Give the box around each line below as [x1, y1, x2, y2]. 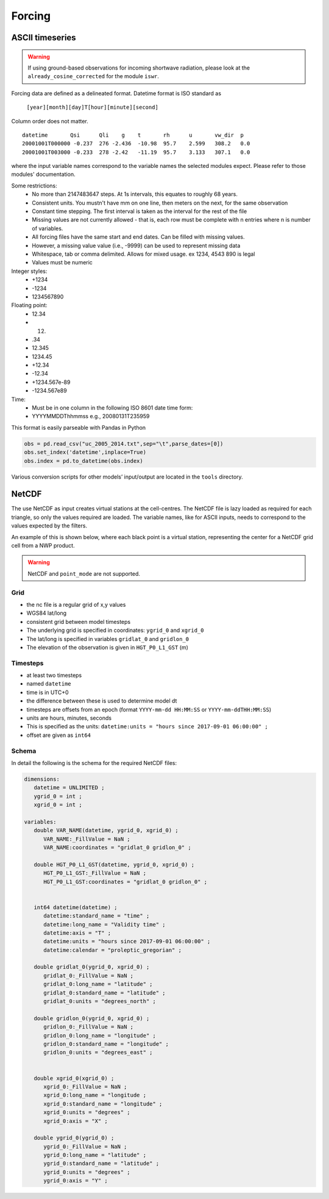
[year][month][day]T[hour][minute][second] [26, 104, 158, 111]
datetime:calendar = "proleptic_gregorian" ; [43, 946, 182, 954]
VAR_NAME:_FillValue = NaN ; [43, 835, 130, 842]
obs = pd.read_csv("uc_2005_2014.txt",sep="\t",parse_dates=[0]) [24, 440, 224, 447]
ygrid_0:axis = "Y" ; [43, 1177, 108, 1184]
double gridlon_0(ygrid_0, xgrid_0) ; [34, 1015, 150, 1022]
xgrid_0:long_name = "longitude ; [43, 1092, 146, 1099]
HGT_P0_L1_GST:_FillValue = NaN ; [43, 870, 146, 877]
